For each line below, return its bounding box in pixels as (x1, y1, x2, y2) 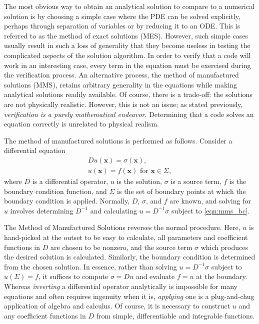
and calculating (90, 205, 137, 215)
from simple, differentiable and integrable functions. (96, 310, 255, 320)
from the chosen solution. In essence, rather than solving (4, 261, 177, 271)
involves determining (10, 205, 73, 215)
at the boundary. (196, 271, 247, 281)
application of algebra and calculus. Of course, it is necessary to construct (4, 300, 230, 311)
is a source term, (170, 175, 221, 186)
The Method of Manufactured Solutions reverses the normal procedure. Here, (4, 222, 240, 232)
